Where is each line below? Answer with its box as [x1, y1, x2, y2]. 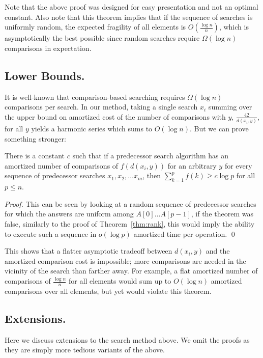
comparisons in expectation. [5, 42, 92, 53]
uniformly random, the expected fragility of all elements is [5, 21, 186, 32]
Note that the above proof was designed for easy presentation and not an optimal [5, 2, 258, 12]
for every [224, 160, 252, 171]
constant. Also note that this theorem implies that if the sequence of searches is [5, 11, 253, 22]
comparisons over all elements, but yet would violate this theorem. [5, 285, 212, 296]
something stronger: [5, 133, 66, 144]
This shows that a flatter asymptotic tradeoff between [5, 245, 172, 256]
